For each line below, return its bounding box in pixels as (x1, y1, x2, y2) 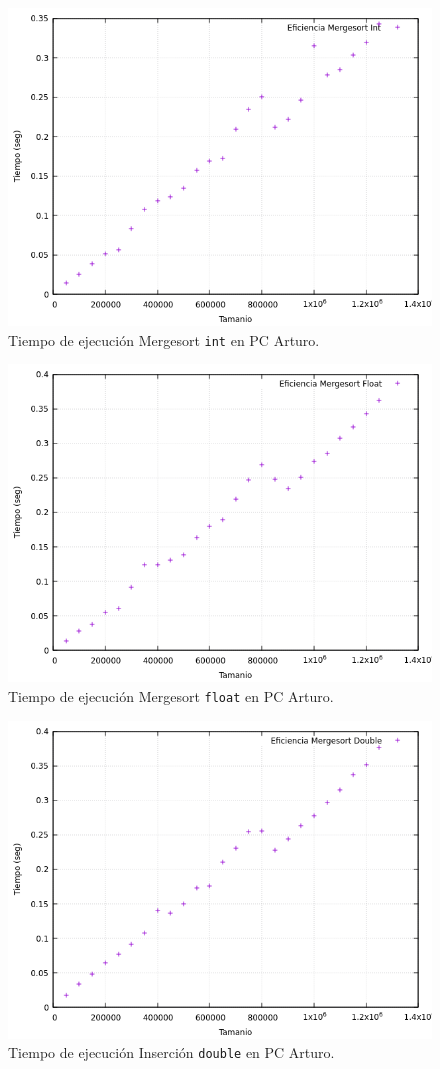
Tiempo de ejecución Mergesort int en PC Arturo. (8, 329, 320, 350)
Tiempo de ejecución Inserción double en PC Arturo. (8, 1042, 335, 1063)
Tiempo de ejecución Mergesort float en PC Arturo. (8, 685, 334, 706)
